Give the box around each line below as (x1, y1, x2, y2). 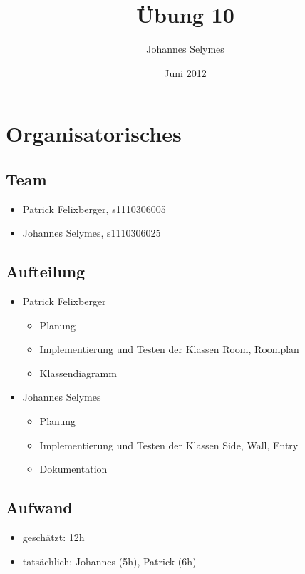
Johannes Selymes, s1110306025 (22, 225, 161, 240)
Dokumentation (39, 461, 108, 476)
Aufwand (6, 496, 73, 518)
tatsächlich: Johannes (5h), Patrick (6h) (22, 553, 197, 568)
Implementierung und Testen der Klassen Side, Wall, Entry (39, 437, 299, 452)
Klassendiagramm (39, 365, 117, 380)
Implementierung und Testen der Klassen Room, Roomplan (39, 342, 299, 357)
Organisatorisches (6, 119, 182, 148)
